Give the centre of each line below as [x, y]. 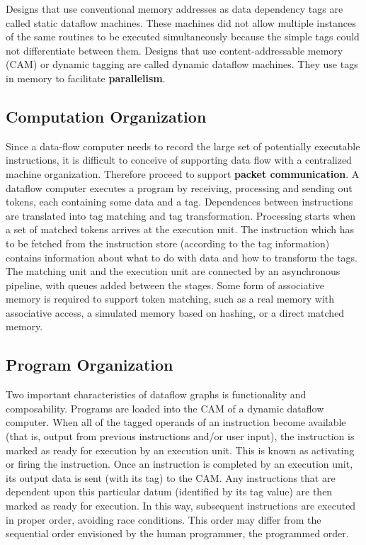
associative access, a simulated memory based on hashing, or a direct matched [175, 312]
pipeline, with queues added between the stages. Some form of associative [165, 285]
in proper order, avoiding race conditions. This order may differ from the [164, 519]
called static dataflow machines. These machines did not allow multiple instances [181, 22]
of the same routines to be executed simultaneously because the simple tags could [183, 36]
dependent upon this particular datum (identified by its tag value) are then [169, 491]
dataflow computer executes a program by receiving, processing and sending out [179, 187]
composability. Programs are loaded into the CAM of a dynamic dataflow [165, 408]
